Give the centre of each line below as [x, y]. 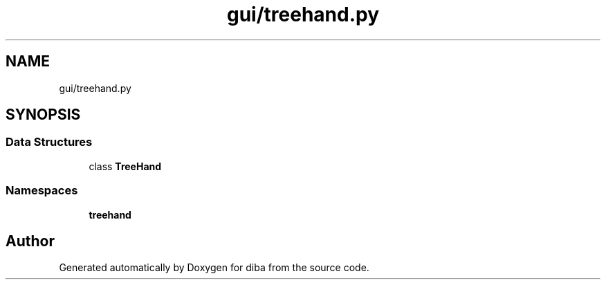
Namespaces [42, 191]
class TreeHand [125, 166]
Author [30, 241]
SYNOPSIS [43, 115]
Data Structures [49, 142]
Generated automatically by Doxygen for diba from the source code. [214, 268]
